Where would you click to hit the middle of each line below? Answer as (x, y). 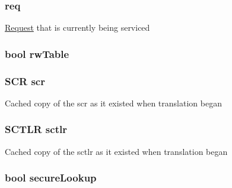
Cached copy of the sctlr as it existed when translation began (116, 151)
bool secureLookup (51, 178)
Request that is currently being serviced (77, 27)
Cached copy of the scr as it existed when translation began (113, 103)
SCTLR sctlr (36, 129)
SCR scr (25, 81)
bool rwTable (37, 54)
